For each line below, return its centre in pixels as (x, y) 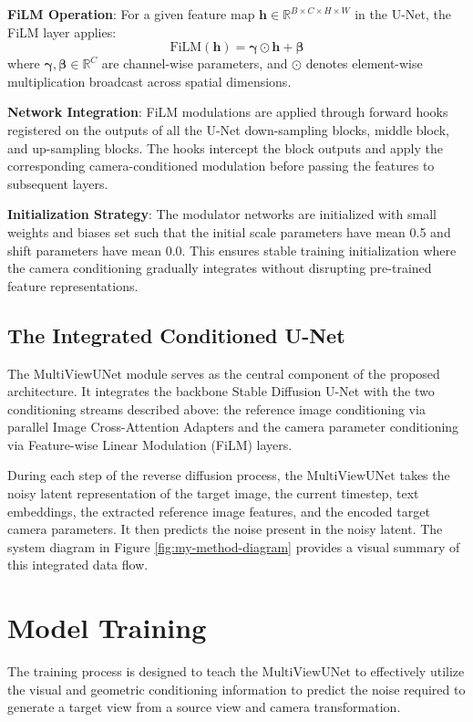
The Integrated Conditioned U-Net (176, 335)
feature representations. (73, 285)
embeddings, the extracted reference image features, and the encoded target (219, 511)
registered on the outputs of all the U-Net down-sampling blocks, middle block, (228, 129)
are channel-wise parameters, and (195, 63)
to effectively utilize (410, 671)
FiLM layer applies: (62, 31)
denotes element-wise (364, 63)
